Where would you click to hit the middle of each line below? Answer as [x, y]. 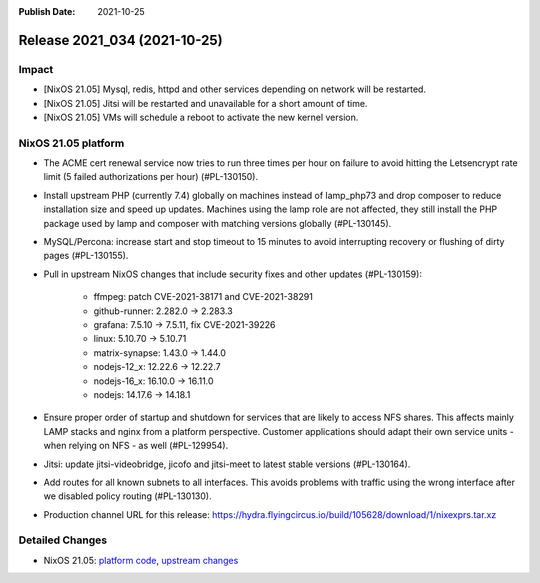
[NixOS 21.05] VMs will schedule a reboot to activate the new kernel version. [201, 117]
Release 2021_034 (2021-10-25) [121, 40]
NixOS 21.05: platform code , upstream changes [141, 560]
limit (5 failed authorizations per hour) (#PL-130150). [151, 177]
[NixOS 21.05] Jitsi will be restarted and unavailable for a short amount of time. [205, 103]
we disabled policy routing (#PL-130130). [127, 496]
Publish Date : [47, 11]
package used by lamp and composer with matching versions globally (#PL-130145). [217, 223]
